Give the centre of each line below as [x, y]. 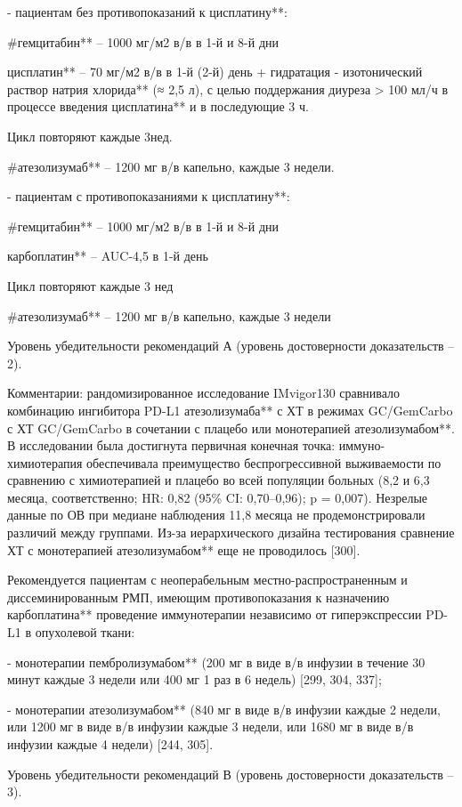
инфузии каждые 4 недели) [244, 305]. [110, 744]
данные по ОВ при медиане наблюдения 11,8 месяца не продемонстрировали [216, 515]
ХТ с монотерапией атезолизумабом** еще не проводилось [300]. [184, 549]
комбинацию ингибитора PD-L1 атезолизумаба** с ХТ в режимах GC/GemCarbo [230, 410]
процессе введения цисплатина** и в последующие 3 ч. [158, 106]
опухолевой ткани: [85, 632]
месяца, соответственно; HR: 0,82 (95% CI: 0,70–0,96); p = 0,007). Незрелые [218, 497]
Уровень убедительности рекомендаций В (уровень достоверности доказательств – [231, 774]
